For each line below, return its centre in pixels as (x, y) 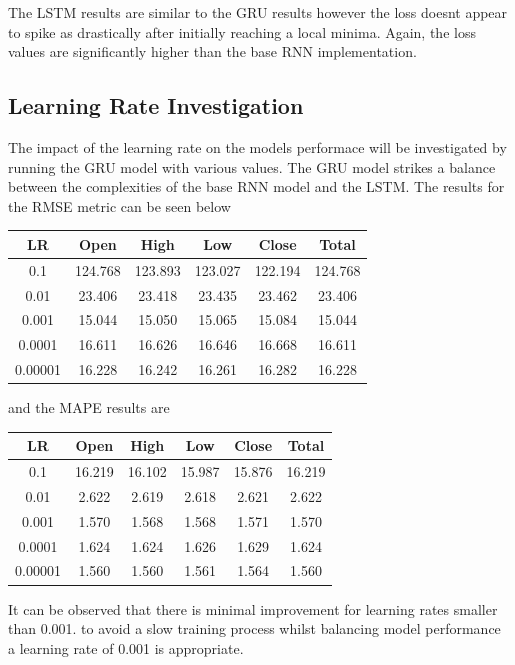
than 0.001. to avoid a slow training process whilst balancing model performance (254, 628)
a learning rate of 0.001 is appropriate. (126, 647)
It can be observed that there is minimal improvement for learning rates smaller (253, 608)
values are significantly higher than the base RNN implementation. (212, 51)
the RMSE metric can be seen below (119, 205)
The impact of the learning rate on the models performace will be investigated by (257, 146)
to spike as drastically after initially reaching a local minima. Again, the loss (242, 31)
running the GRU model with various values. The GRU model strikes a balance (252, 166)
